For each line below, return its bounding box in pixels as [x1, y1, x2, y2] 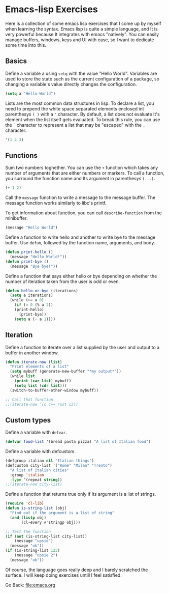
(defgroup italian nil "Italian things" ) [5, 458, 94, 464]
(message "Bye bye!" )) [10, 264, 58, 269]
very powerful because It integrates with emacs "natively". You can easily [5, 31, 159, 37]
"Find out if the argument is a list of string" [10, 511, 115, 516]
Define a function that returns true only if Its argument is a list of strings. [5, 491, 156, 497]
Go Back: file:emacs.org [5, 582, 56, 588]
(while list [10, 374, 36, 379]
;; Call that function [5, 397, 53, 402]
